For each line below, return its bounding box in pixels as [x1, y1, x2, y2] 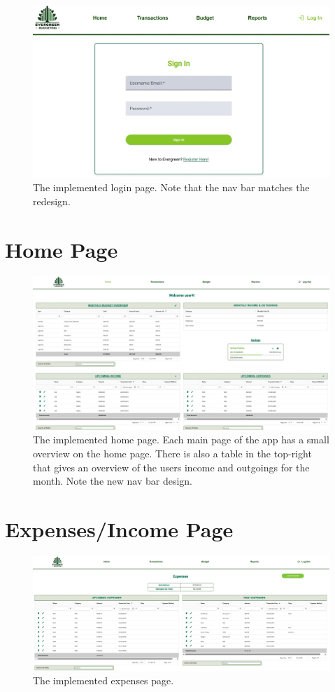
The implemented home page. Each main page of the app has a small [33, 432, 329, 447]
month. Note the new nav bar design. [33, 473, 193, 488]
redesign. [33, 193, 71, 208]
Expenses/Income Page [5, 515, 234, 544]
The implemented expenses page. [33, 673, 174, 688]
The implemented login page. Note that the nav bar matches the [33, 180, 310, 195]
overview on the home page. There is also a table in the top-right [33, 446, 312, 461]
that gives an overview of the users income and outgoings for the [33, 459, 310, 474]
